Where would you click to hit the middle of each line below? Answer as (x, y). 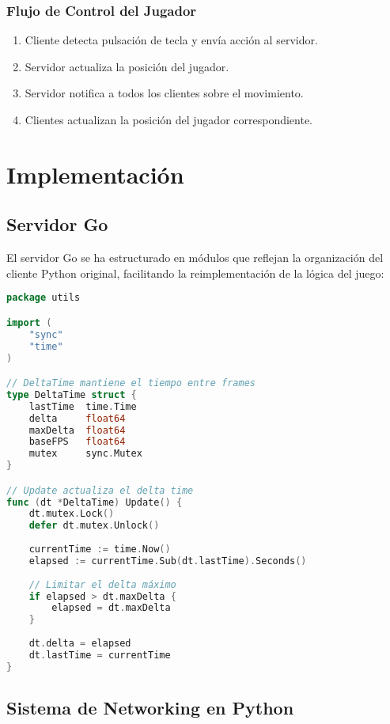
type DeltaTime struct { (72, 394)
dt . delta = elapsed (80, 644)
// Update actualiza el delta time (100, 490)
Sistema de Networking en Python (150, 708)
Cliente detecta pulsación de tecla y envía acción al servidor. (171, 40)
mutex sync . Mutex (85, 454)
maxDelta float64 (77, 430)
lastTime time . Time (83, 406)
